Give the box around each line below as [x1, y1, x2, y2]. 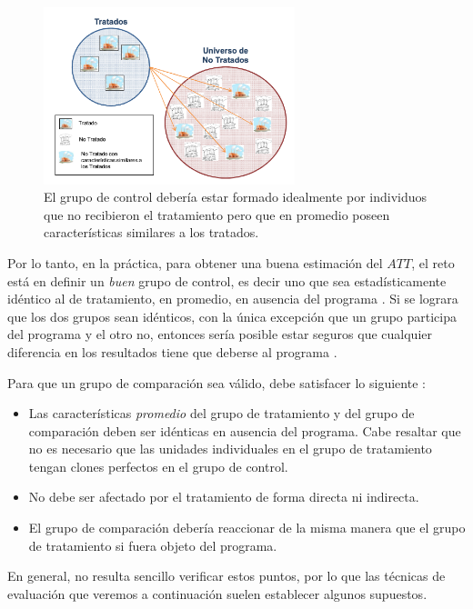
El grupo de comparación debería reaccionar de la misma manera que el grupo [28, 518, 466, 537]
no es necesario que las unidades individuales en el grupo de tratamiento [28, 439, 432, 458]
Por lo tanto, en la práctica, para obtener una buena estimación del [7, 253, 383, 272]
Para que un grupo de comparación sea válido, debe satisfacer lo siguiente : [7, 373, 426, 392]
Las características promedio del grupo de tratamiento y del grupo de [28, 404, 415, 423]
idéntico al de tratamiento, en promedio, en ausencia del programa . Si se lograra [7, 289, 458, 308]
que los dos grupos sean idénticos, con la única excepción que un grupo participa [7, 306, 458, 325]
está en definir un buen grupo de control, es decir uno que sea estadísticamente [7, 271, 447, 290]
